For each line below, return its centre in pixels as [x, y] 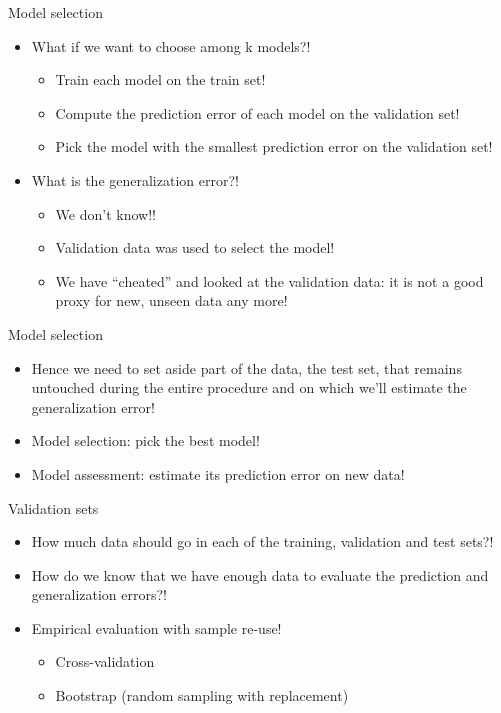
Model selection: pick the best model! [145, 440]
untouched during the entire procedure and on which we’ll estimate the [249, 387]
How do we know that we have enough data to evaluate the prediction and [260, 574]
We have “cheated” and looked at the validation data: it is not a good [269, 280]
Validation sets [53, 507]
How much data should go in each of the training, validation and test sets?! [262, 541]
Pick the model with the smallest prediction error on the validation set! [274, 146]
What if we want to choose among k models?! [171, 45]
